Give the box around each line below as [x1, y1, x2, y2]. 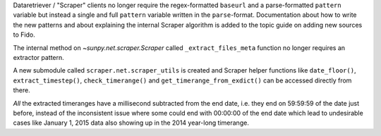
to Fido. [13, 30, 35, 39]
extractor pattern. [13, 53, 65, 61]
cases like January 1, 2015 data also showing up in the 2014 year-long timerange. [13, 118, 250, 127]
